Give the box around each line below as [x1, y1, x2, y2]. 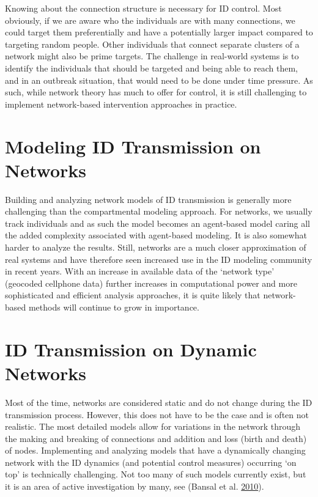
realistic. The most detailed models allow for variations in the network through [5, 420, 301, 433]
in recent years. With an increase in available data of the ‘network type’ [5, 265, 275, 278]
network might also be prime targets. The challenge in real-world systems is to [5, 50, 299, 62]
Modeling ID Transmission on [5, 133, 261, 158]
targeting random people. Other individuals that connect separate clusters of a [5, 37, 300, 50]
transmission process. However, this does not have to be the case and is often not [5, 408, 309, 421]
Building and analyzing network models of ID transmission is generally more [5, 193, 292, 205]
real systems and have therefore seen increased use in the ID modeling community [5, 252, 312, 265]
